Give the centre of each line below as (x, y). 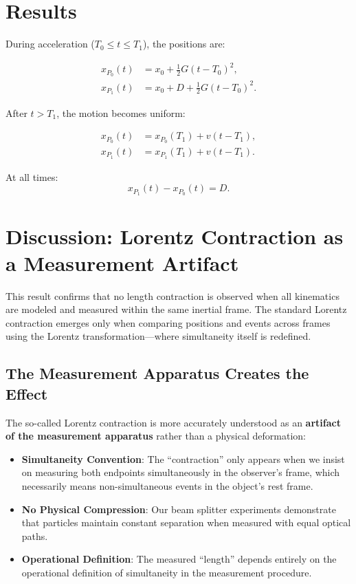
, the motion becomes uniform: (121, 112)
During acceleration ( (50, 44)
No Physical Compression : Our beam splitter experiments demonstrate (179, 509)
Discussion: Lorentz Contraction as (175, 236)
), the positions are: (184, 44)
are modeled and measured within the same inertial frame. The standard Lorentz (176, 309)
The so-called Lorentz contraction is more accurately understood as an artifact (173, 422)
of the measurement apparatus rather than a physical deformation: (156, 436)
